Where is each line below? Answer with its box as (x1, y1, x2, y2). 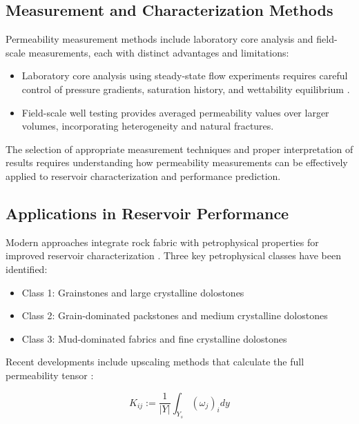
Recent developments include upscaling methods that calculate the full (6, 354, 304, 369)
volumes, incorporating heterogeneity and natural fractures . (21, 119, 274, 133)
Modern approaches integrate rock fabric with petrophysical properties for (6, 234, 319, 249)
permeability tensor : (6, 367, 94, 382)
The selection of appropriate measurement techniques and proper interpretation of (6, 141, 353, 156)
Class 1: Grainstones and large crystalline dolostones (21, 285, 244, 299)
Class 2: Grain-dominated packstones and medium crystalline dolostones (21, 308, 328, 323)
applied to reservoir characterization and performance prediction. (6, 168, 281, 183)
